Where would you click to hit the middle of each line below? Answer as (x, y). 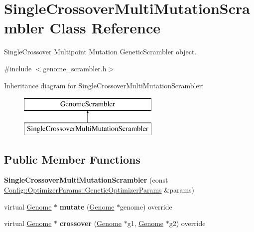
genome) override (146, 206)
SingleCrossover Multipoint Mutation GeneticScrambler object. (100, 52)
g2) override (187, 223)
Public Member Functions (72, 159)
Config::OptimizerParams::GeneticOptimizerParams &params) (99, 190)
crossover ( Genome (90, 223)
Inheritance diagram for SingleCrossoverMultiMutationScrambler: (104, 85)
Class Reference (105, 28)
